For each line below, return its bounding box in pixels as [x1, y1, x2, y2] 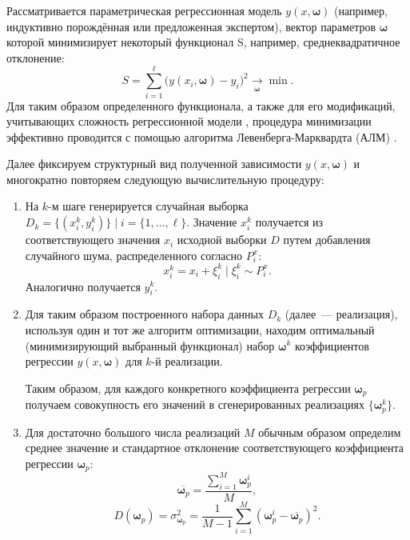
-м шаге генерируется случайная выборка [48, 198, 249, 214]
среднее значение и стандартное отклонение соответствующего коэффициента [25, 439, 404, 456]
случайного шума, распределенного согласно [25, 246, 243, 263]
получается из [255, 214, 324, 230]
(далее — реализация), [285, 306, 398, 322]
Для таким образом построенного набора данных [25, 306, 264, 322]
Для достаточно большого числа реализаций [25, 423, 241, 440]
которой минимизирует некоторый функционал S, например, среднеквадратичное [6, 34, 400, 50]
